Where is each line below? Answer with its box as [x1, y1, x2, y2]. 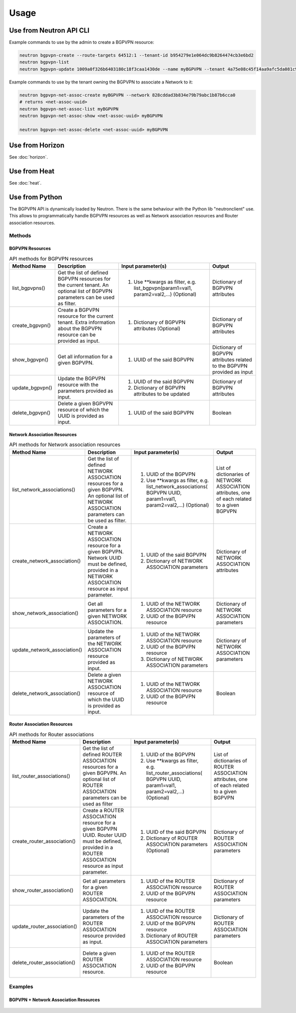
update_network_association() [12, 646, 82, 653]
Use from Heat [9, 167, 55, 175]
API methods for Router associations [9, 731, 94, 738]
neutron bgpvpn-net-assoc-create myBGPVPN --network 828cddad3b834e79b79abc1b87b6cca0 [19, 92, 236, 98]
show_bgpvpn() [12, 356, 49, 363]
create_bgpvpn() [12, 322, 51, 329]
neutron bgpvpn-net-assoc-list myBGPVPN [19, 106, 118, 112]
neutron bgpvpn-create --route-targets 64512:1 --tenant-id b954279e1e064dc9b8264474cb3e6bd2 [19, 52, 254, 58]
